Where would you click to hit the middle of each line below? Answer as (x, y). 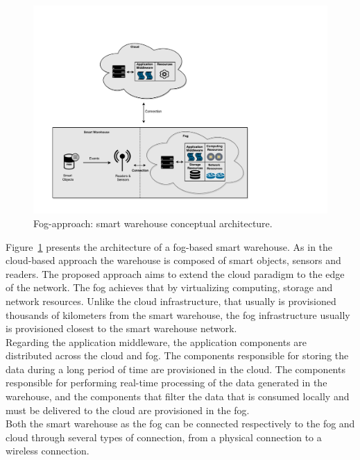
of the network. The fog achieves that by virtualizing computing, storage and (169, 287)
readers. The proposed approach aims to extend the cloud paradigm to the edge (175, 273)
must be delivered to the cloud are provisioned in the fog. (128, 410)
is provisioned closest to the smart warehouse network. (121, 328)
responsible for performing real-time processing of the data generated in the (166, 383)
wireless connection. (48, 451)
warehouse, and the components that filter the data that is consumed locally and (178, 396)
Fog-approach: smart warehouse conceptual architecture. (153, 223)
